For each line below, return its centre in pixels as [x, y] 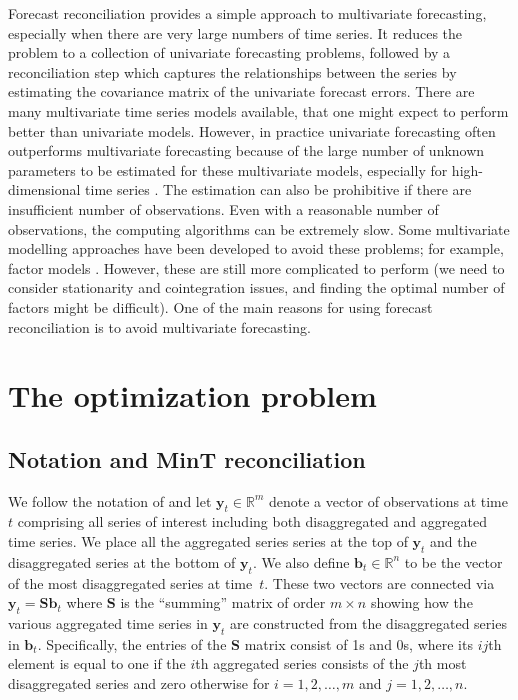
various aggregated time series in [108, 623]
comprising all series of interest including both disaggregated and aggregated [252, 521]
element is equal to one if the [97, 663]
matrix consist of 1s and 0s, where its [358, 643]
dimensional [44, 189]
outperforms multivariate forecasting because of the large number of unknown [246, 150]
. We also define [301, 561]
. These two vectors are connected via [379, 582]
